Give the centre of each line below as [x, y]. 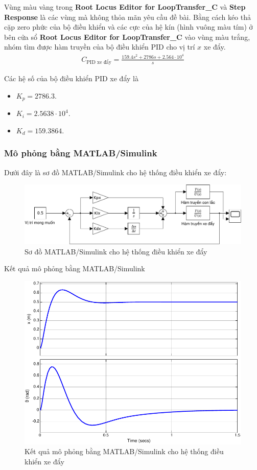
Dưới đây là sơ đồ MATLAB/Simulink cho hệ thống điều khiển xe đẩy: [115, 172]
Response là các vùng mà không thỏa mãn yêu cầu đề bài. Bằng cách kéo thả [127, 17]
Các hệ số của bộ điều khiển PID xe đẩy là [71, 78]
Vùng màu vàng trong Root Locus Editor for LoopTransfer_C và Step [125, 7]
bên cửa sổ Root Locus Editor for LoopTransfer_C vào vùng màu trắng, [127, 37]
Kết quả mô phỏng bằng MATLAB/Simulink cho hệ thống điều [124, 451]
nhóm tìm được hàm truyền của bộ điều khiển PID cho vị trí [100, 47]
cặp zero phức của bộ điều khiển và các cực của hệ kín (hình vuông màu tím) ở [128, 27]
